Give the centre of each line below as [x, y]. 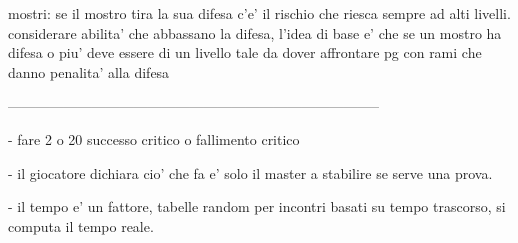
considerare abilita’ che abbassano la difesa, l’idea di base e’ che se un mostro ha [255, 32]
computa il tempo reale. [81, 225]
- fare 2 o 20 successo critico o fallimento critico [154, 138]
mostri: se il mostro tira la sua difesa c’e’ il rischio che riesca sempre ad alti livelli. [259, 13]
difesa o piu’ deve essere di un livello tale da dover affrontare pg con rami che [245, 52]
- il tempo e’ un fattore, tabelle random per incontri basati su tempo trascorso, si [257, 206]
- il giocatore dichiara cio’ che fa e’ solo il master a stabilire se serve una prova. [250, 172]
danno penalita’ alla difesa [89, 71]
